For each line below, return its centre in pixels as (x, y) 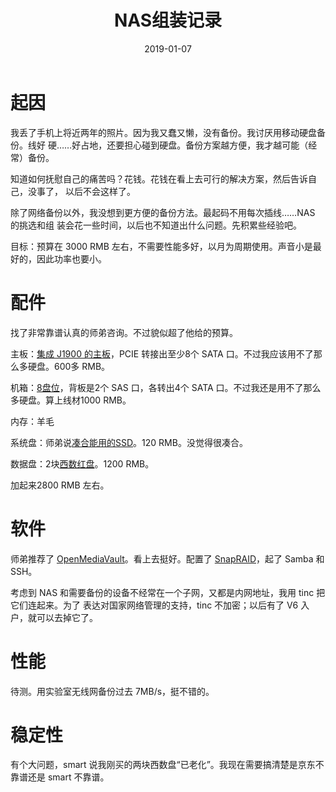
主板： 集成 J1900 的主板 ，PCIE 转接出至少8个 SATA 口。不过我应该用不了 (162, 353)
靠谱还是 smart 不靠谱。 (60, 777)
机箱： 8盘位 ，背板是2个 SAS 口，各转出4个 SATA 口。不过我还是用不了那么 (166, 387)
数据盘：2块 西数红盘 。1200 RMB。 (82, 463)
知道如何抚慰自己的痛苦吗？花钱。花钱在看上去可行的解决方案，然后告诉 (159, 178)
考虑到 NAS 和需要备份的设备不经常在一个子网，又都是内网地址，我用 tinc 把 (168, 592)
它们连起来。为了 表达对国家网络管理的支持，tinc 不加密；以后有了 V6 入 (160, 605)
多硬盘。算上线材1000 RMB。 (71, 400)
